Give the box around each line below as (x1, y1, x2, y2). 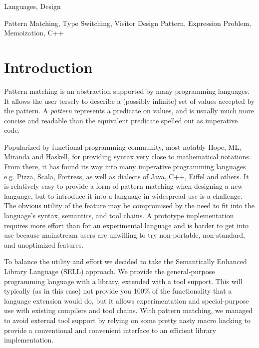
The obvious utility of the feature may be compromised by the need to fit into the (4, 200, 255, 211)
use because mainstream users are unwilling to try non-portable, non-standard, (4, 230, 245, 240)
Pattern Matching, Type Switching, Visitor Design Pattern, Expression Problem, (4, 17, 252, 28)
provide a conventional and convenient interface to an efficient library (4, 325, 216, 335)
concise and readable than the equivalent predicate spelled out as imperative (4, 115, 238, 125)
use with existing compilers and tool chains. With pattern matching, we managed (4, 305, 253, 316)
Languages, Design (4, 1, 61, 11)
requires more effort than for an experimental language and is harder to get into (4, 220, 249, 230)
